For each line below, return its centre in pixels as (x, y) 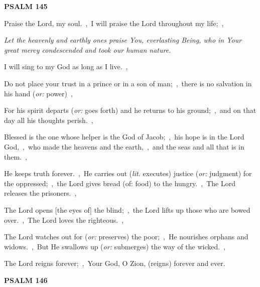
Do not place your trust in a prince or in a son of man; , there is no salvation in (128, 83)
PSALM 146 (26, 280)
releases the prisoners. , (40, 193)
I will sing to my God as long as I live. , (66, 66)
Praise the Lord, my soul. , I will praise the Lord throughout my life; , (114, 23)
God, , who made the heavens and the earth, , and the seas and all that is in (124, 146)
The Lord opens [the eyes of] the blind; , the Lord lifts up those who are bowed (127, 209)
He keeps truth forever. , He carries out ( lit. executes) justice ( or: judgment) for (128, 173)
